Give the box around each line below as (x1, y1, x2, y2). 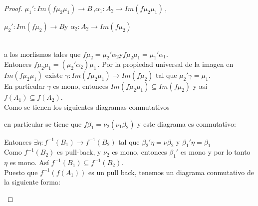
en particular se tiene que (4, 118, 82, 129)
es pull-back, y (57, 147, 101, 157)
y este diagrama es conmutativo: (137, 118, 236, 129)
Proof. (4, 3, 22, 13)
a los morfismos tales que (4, 48, 81, 59)
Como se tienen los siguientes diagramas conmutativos (4, 101, 170, 112)
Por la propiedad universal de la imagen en (102, 59, 234, 69)
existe (45, 70, 63, 80)
